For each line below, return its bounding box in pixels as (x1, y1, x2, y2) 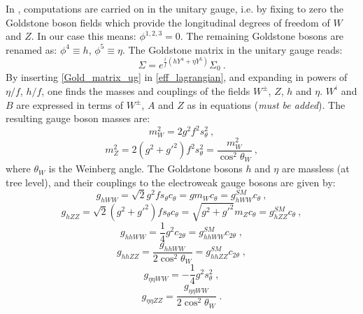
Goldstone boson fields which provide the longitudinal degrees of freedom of (6, 15, 330, 29)
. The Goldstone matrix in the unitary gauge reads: (122, 42, 343, 57)
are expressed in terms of (16, 97, 124, 112)
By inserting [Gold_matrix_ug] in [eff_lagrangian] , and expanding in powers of (6, 70, 348, 84)
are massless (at (281, 161, 350, 176)
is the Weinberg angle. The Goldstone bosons (48, 161, 243, 176)
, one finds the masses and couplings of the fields (41, 83, 250, 98)
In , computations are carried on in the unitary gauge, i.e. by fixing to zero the (6, 1, 343, 15)
